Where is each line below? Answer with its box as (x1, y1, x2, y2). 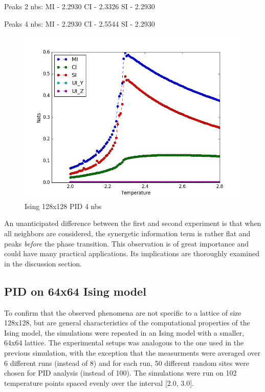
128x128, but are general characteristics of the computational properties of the (4, 317, 250, 328)
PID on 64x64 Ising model (4, 283, 146, 299)
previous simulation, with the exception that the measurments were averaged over (4, 347, 260, 358)
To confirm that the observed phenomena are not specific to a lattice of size (4, 307, 241, 318)
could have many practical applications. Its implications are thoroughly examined (4, 248, 259, 259)
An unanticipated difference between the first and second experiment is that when (4, 218, 261, 229)
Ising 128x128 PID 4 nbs (25, 200, 102, 211)
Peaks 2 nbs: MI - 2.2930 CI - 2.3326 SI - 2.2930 (4, 1, 155, 11)
